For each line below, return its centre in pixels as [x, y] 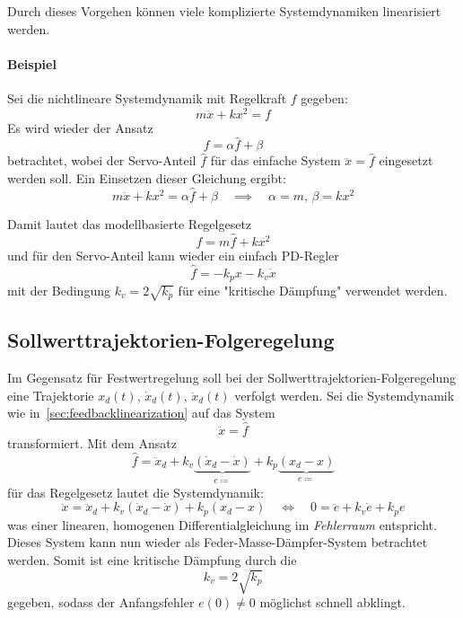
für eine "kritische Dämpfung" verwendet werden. [313, 290]
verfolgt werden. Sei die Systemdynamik [345, 395]
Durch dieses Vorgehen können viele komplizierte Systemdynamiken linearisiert [224, 11]
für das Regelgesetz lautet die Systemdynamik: [135, 492]
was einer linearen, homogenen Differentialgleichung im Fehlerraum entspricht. [222, 524]
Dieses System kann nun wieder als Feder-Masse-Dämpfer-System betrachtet [218, 542]
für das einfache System [275, 160]
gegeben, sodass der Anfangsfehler [101, 602]
